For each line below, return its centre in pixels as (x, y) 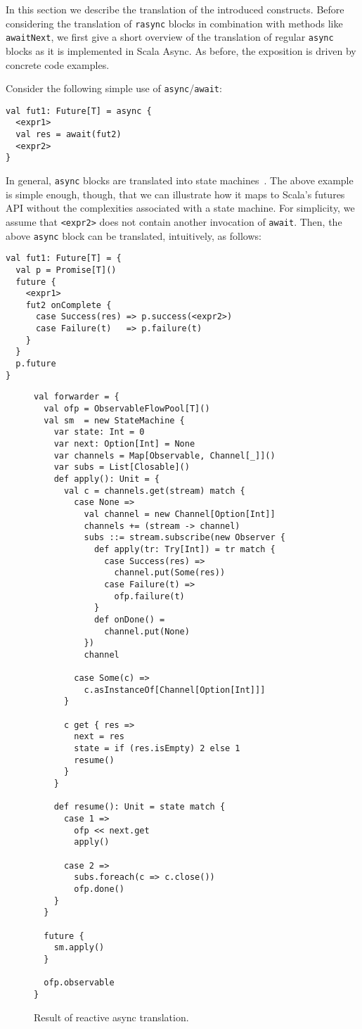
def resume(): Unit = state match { (140, 807)
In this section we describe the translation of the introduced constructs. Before (175, 9)
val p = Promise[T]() (66, 270)
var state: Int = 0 (99, 432)
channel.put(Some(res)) (170, 573)
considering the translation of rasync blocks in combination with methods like (174, 23)
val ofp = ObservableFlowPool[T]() (127, 409)
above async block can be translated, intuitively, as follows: (134, 235)
